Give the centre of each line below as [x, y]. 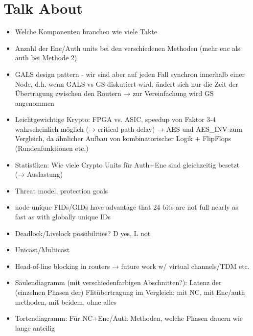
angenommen [34, 103]
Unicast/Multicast [42, 250]
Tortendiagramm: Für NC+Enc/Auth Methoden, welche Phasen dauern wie [129, 318]
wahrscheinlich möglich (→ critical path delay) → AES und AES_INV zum [128, 129]
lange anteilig [35, 327]
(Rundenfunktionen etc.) [52, 148]
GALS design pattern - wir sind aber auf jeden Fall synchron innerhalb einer [130, 74]
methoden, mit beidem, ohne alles [66, 301]
